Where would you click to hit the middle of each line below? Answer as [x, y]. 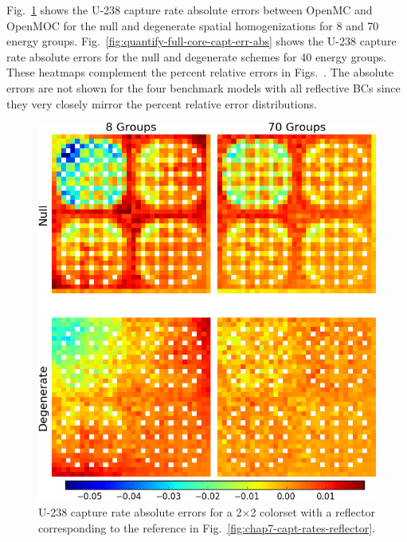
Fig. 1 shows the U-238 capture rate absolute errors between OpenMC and [190, 10]
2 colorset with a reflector [313, 512]
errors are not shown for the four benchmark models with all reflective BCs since [203, 87]
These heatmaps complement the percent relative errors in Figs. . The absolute [200, 72]
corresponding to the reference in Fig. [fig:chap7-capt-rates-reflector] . [207, 527]
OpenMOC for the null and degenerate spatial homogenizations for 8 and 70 [193, 25]
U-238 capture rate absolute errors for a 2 [140, 512]
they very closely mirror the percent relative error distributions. [162, 103]
